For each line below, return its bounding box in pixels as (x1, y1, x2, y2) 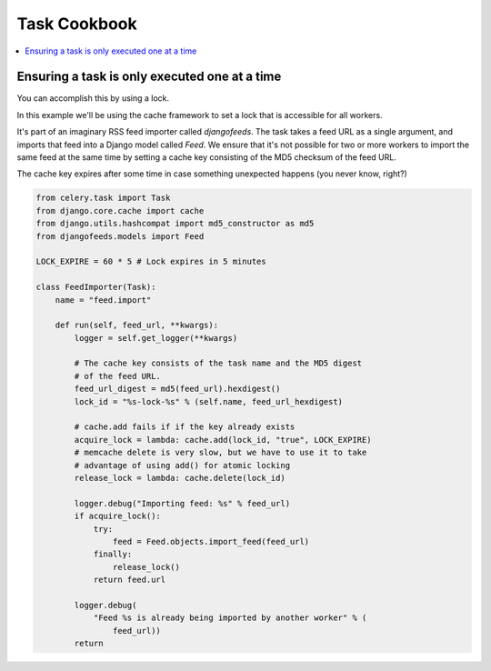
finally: (93, 549, 133, 559)
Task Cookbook (16, 14, 137, 34)
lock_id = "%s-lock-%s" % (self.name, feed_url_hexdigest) (74, 396, 344, 406)
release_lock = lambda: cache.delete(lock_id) (74, 473, 286, 483)
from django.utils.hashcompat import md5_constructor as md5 (35, 218, 315, 229)
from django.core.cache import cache (35, 205, 205, 215)
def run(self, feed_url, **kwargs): (55, 320, 218, 331)
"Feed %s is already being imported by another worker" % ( (93, 613, 367, 623)
